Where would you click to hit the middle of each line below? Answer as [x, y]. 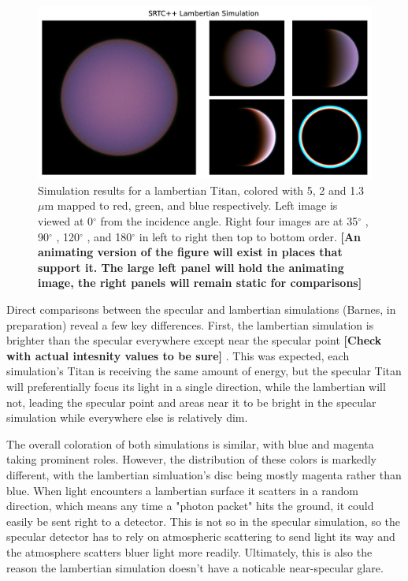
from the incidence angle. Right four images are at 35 [229, 221]
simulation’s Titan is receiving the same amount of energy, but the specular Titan [204, 371]
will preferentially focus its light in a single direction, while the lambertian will [196, 386]
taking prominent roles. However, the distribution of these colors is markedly [192, 459]
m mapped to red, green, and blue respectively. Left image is [191, 205]
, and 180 [109, 236]
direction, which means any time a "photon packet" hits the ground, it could [190, 506]
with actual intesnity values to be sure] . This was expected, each [178, 355]
